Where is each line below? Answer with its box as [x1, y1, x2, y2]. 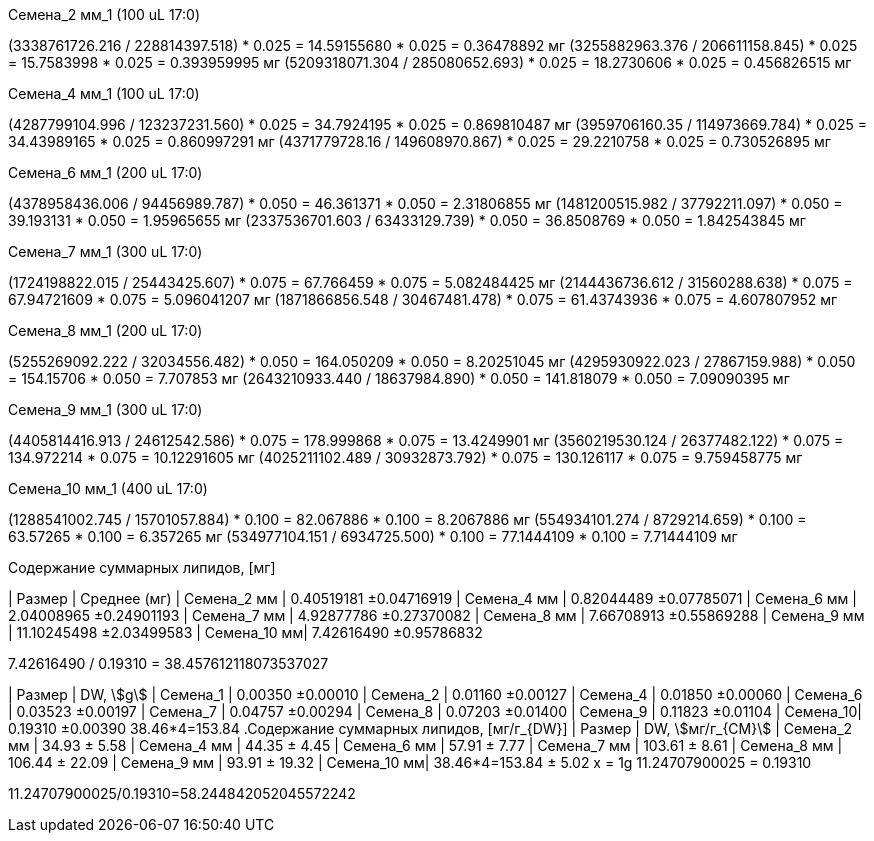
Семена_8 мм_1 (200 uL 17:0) [8, 322, 203, 339]
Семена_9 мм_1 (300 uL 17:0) [8, 401, 203, 418]
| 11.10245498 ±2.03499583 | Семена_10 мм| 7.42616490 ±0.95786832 [8, 624, 483, 641]
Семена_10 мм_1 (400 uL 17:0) [8, 480, 208, 497]
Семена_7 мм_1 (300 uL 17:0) [8, 243, 203, 260]
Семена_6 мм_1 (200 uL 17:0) [8, 164, 203, 181]
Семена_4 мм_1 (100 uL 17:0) [8, 85, 200, 102]
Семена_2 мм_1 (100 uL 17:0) [8, 6, 201, 23]
